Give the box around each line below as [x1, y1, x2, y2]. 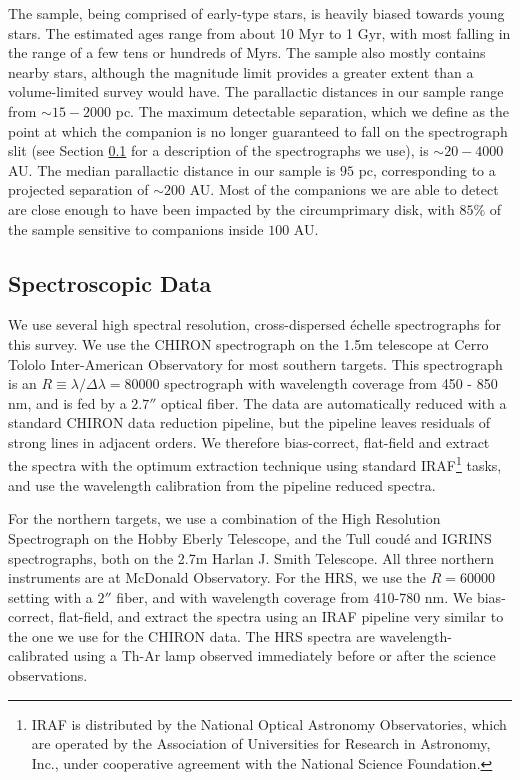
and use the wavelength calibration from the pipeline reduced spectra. [8, 474, 436, 495]
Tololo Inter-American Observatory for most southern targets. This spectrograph [8, 353, 503, 374]
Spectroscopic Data [8, 267, 212, 298]
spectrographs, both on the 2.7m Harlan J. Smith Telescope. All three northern [8, 547, 495, 568]
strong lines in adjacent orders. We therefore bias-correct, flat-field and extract [8, 431, 490, 452]
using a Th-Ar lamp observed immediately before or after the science [73, 645, 496, 666]
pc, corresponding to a [358, 159, 496, 180]
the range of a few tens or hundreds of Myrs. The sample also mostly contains [8, 42, 486, 63]
